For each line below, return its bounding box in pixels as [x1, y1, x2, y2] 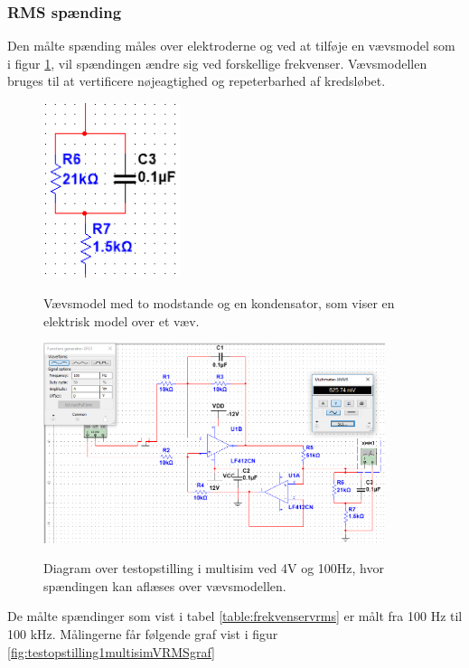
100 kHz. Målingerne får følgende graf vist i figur [7, 625, 278, 644]
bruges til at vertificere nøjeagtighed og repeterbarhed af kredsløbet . [7, 71, 386, 90]
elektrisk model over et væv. [43, 311, 200, 330]
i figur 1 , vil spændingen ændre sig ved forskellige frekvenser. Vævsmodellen [7, 53, 427, 72]
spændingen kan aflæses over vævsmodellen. [43, 576, 286, 595]
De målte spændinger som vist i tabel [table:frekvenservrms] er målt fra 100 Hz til [7, 607, 463, 626]
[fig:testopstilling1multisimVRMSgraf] [7, 642, 215, 661]
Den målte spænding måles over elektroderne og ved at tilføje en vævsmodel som [7, 36, 455, 55]
